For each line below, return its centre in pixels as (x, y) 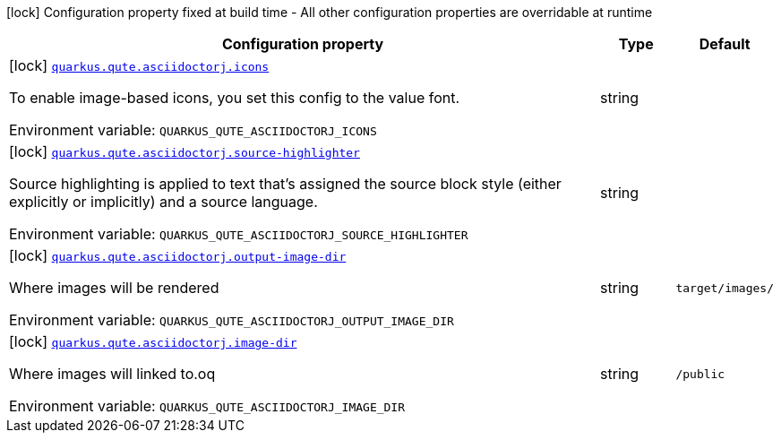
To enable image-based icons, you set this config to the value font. (235, 98)
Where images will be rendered (114, 288)
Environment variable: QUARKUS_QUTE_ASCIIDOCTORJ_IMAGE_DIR (207, 406)
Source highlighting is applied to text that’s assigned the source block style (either (285, 184)
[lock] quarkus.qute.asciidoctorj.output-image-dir (178, 255)
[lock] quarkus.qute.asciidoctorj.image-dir (153, 341)
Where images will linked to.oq (112, 374)
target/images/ (725, 288)
